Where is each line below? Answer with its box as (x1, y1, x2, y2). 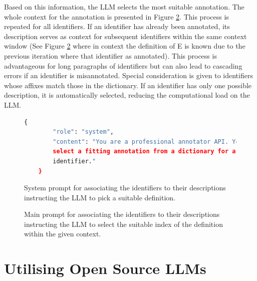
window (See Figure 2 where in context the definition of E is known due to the (4, 41, 245, 51)
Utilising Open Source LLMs (4, 258, 206, 278)
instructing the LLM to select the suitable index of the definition (24, 218, 223, 229)
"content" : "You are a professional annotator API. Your (53, 138, 246, 145)
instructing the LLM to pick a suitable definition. (24, 192, 176, 202)
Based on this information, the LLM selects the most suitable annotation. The (4, 2, 244, 12)
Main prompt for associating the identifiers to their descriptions (24, 209, 220, 219)
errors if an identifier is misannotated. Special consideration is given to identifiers (4, 70, 253, 81)
